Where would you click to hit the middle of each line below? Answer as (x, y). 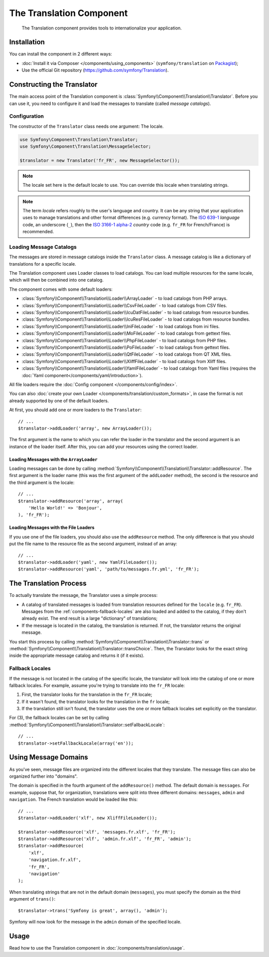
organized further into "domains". (44, 776)
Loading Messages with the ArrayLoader (53, 459)
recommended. (38, 232)
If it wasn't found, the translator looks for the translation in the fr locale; (96, 701)
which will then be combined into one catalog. (57, 280)
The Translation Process (48, 584)
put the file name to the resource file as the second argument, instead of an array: (93, 544)
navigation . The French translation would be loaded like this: (73, 800)
